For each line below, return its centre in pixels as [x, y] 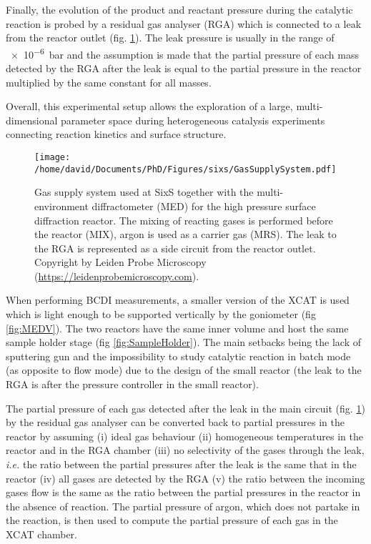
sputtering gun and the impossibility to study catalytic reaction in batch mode [178, 356]
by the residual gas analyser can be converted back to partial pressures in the [175, 422]
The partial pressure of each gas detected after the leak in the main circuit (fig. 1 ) [185, 408]
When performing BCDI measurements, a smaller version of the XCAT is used [178, 300]
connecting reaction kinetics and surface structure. [116, 134]
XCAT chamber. [41, 534]
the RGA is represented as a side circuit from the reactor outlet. [175, 248]
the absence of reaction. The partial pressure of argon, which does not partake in [183, 506]
